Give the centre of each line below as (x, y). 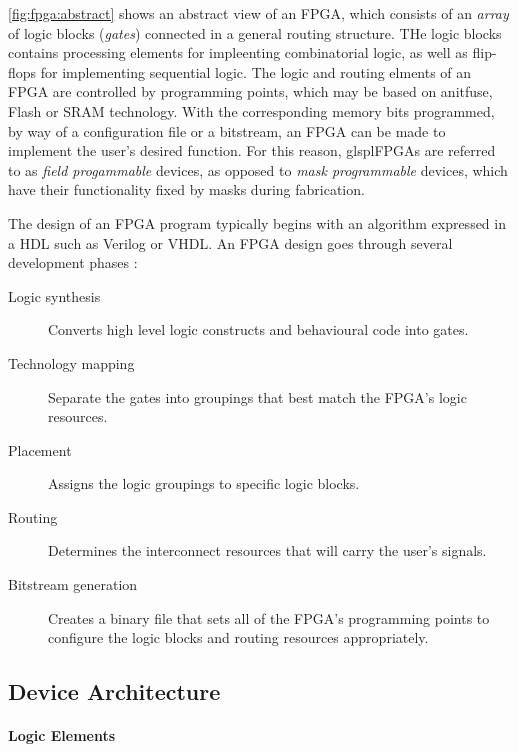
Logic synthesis (54, 295)
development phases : (73, 262)
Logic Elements (62, 735)
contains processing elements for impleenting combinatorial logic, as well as (238, 52)
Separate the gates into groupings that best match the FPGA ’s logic (257, 396)
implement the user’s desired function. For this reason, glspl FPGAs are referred (252, 150)
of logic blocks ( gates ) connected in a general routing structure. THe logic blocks (255, 32)
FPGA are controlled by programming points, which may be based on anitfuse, (250, 91)
